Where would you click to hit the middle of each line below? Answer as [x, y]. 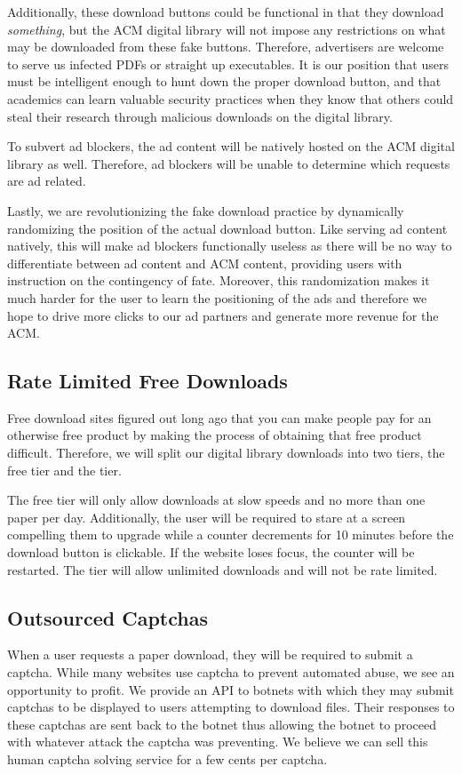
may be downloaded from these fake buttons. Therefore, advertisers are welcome [226, 47]
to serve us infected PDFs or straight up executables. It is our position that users [228, 64]
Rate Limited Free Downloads [147, 381]
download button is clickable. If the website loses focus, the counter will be [211, 552]
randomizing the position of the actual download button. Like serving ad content [227, 228]
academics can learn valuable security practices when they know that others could [231, 98]
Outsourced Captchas [108, 617]
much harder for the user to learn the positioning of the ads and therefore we [217, 297]
